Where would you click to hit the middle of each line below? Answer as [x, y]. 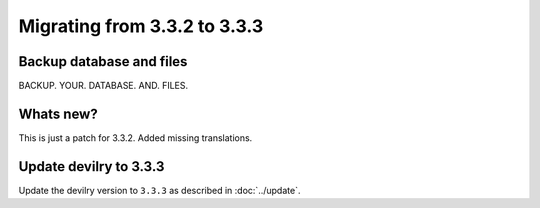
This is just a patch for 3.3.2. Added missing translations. [135, 137]
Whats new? [58, 113]
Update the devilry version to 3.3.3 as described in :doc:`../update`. [159, 190]
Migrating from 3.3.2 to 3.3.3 [141, 26]
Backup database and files [103, 61]
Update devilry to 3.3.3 [91, 166]
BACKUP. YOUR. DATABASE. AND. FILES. [103, 86]
